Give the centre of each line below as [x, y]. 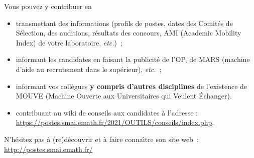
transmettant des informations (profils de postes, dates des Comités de [124, 23]
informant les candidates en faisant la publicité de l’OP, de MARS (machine [133, 59]
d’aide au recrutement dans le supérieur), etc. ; [89, 69]
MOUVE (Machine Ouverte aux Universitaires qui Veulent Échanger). [124, 96]
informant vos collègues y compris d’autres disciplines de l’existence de [132, 86]
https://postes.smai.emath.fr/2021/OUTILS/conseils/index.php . [115, 122]
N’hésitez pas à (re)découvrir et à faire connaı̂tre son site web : [101, 139]
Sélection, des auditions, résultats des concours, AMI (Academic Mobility [129, 33]
